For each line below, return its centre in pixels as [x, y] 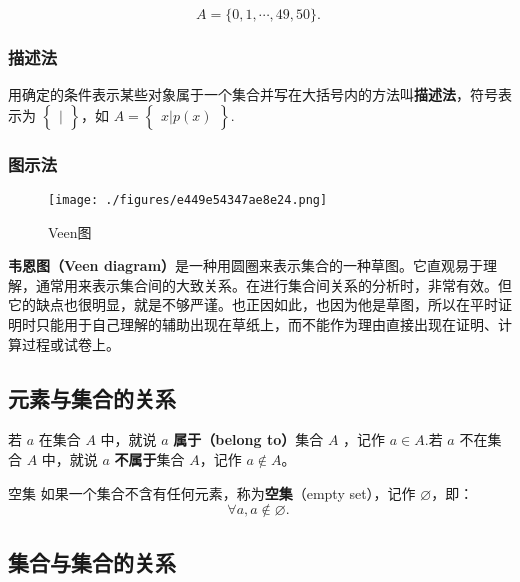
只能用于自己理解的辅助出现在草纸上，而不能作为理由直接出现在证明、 [266, 324]
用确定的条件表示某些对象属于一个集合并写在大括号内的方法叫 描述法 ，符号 [253, 94]
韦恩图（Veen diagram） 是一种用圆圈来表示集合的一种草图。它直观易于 [246, 265]
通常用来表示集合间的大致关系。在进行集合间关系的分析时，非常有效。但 [273, 284]
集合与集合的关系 [92, 561]
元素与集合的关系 [92, 397]
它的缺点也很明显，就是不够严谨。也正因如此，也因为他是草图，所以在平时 [253, 304]
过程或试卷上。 [70, 343]
